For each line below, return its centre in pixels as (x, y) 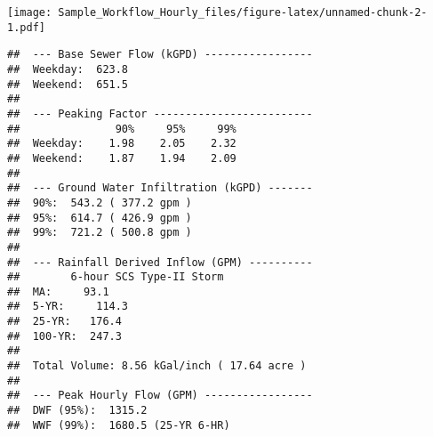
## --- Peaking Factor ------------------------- (160, 113)
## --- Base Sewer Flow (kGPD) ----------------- (160, 55)
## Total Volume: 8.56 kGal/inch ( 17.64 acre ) (157, 366)
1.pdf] (26, 27)
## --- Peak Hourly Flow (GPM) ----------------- (160, 396)
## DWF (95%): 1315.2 (77, 411)
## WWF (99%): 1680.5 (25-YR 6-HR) (119, 425)
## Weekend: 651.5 (68, 84)
